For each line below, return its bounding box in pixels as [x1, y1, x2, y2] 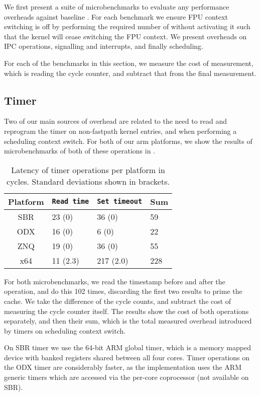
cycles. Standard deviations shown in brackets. [7, 175, 170, 187]
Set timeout [97, 197, 143, 206]
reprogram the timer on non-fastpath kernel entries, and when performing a [4, 125, 237, 136]
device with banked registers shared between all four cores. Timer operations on [4, 352, 250, 362]
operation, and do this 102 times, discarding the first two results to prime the [4, 286, 242, 296]
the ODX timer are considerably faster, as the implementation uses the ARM [4, 362, 242, 372]
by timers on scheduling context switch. [4, 325, 126, 336]
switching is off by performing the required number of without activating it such [4, 21, 250, 32]
